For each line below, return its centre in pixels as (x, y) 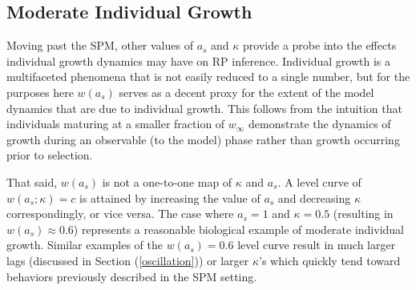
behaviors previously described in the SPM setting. (132, 276)
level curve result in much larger (317, 245)
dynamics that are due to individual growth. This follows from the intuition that (204, 108)
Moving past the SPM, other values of (100, 45)
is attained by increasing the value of (170, 197)
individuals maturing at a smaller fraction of (116, 124)
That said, (32, 181)
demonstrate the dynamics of (320, 124)
